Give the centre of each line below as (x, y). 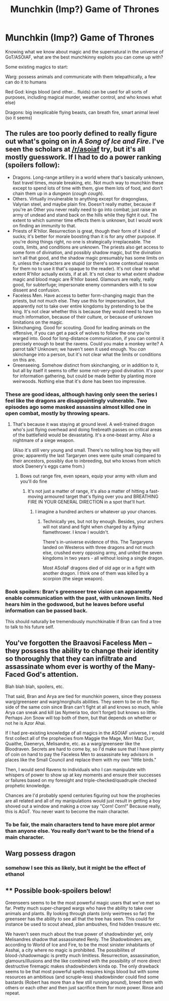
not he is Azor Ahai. (26, 723)
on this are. (24, 360)
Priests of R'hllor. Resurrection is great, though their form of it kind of (84, 231)
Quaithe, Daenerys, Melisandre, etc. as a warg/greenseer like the (73, 744)
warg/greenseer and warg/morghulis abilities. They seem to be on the (78, 702)
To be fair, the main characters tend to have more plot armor (80, 825)
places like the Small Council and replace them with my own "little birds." (81, 760)
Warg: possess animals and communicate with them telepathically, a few (81, 76)
